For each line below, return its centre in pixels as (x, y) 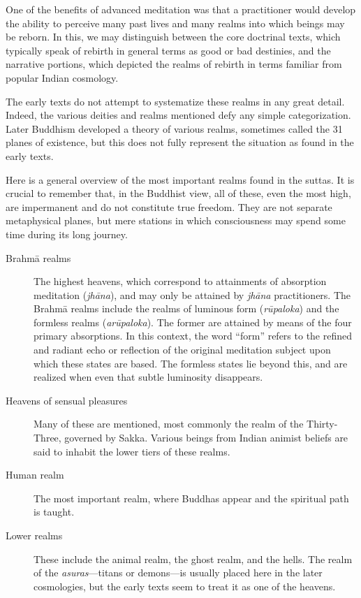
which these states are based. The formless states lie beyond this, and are (191, 363)
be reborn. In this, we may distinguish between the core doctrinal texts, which (173, 37)
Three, (47, 438)
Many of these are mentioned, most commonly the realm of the (169, 424)
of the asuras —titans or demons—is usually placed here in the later (178, 573)
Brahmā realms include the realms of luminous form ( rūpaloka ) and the (186, 308)
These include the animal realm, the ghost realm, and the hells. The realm (193, 559)
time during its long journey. (67, 234)
